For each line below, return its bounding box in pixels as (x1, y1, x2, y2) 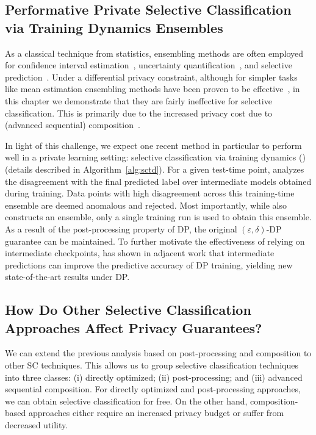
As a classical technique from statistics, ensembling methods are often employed (5, 46, 304, 59)
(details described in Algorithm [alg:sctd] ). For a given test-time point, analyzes (5, 162, 304, 175)
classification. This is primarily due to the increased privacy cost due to (5, 106, 273, 119)
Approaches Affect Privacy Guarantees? (5, 318, 262, 337)
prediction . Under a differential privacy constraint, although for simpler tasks (5, 70, 298, 83)
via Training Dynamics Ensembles (5, 18, 223, 37)
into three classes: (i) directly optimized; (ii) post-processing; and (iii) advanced (5, 370, 303, 383)
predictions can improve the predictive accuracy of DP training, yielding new (5, 258, 293, 271)
